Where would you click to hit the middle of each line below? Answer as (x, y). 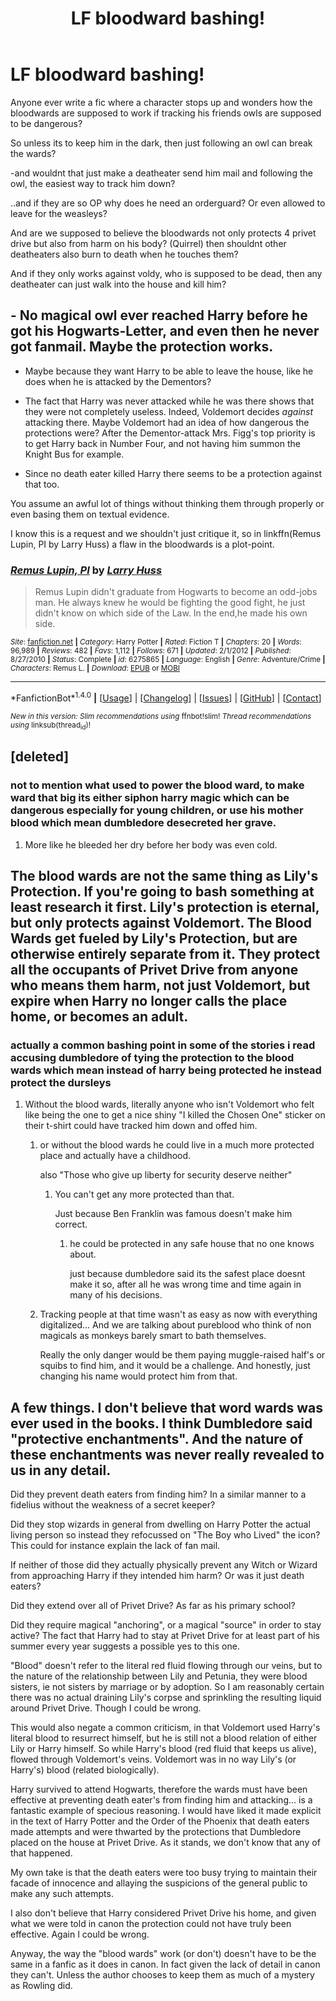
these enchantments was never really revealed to (167, 1454)
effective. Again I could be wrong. (80, 1934)
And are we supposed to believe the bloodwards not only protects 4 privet (163, 233)
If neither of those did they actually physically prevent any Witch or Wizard (164, 1565)
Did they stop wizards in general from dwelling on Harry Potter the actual (160, 1524)
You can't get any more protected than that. (144, 1194)
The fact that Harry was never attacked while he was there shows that (169, 401)
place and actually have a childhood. (115, 1156)
